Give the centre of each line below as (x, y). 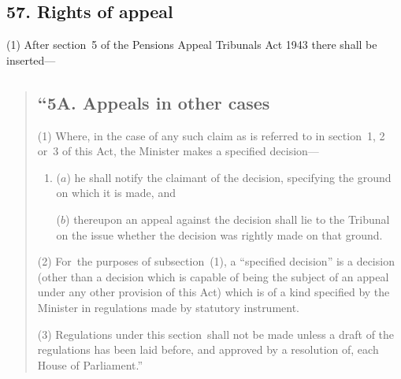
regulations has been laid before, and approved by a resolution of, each (208, 349)
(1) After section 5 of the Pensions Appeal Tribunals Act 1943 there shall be (192, 45)
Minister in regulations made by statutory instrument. (169, 307)
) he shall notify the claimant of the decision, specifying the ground (229, 177)
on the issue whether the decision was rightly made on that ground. (219, 234)
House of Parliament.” (90, 364)
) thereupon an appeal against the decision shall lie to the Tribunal (228, 219)
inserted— (31, 59)
